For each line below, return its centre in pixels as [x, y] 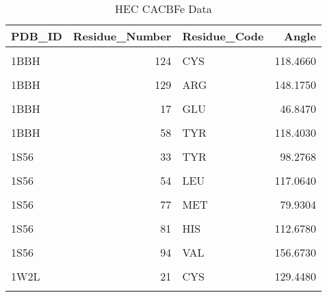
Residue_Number [122, 36]
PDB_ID [37, 36]
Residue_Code [223, 36]
